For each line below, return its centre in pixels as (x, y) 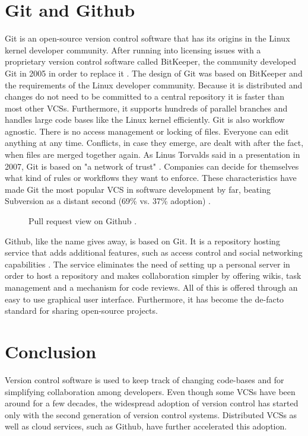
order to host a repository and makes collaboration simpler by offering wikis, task (153, 276)
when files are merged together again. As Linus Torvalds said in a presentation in (153, 155)
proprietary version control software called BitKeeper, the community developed (151, 61)
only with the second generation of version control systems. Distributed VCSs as (151, 414)
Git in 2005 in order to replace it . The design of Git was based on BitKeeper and (154, 73)
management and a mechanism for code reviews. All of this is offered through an (151, 287)
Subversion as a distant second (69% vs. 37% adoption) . (108, 201)
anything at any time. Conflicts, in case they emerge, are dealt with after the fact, (154, 143)
